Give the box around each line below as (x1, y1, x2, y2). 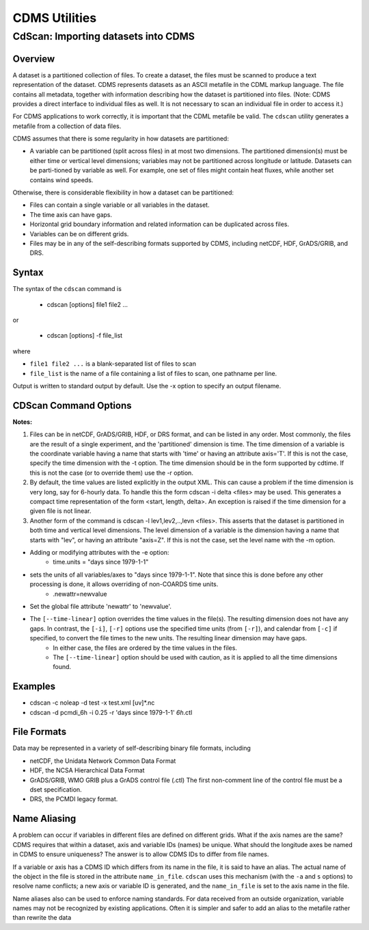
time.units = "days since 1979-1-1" (53, 558, 149, 566)
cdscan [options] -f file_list (46, 331, 123, 340)
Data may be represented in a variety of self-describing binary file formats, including (12, 744, 251, 753)
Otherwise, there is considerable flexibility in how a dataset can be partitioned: (12, 188, 234, 197)
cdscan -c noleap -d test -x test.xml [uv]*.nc (29, 699, 155, 707)
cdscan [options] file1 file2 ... (46, 300, 128, 308)
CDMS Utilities (12, 10, 97, 25)
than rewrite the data (12, 914, 72, 922)
